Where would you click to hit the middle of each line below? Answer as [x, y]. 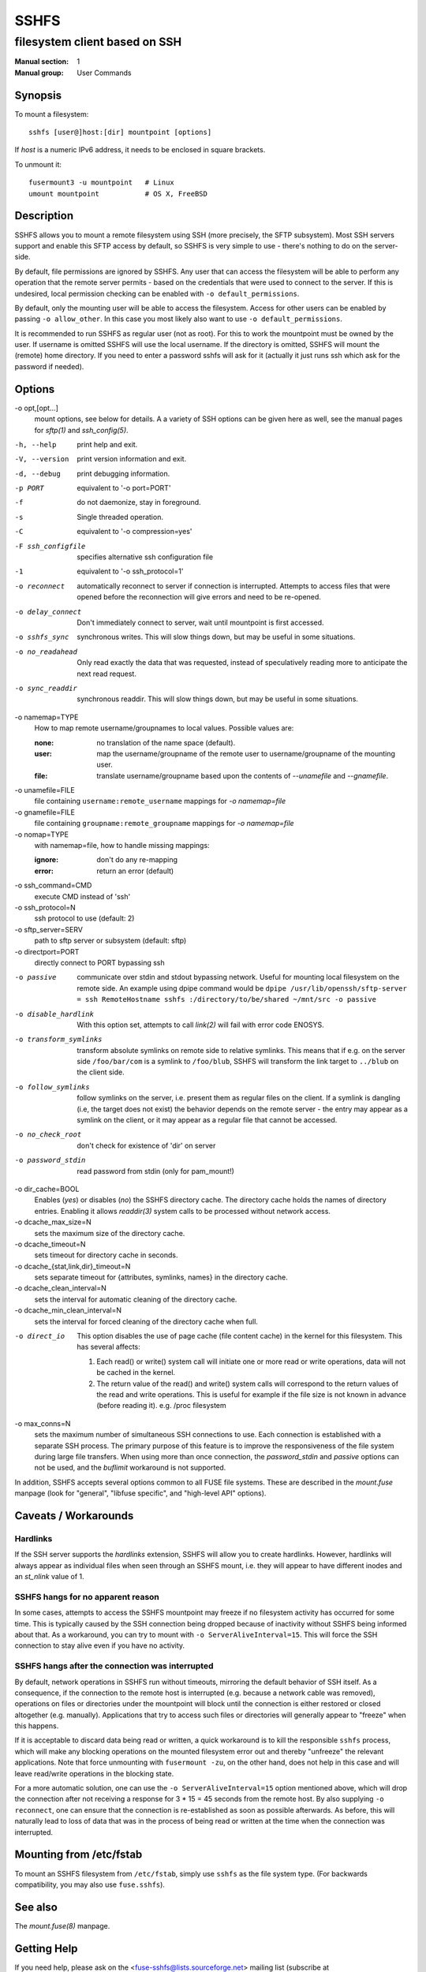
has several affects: [109, 1347]
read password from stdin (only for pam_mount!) [155, 1171]
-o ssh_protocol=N [45, 907]
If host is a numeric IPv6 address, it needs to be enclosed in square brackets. [140, 150]
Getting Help [46, 1948]
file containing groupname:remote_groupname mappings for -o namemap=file [164, 824]
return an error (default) [135, 871]
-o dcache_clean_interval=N [60, 1288]
